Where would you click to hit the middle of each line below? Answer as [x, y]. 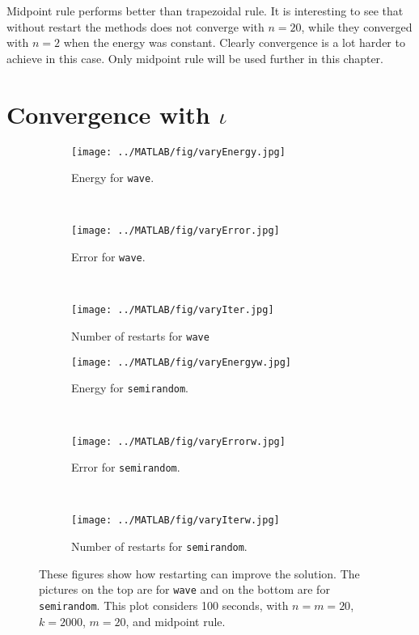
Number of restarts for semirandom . [159, 546]
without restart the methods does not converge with [135, 26]
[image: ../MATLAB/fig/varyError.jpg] [176, 231]
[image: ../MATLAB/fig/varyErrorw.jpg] [178, 441]
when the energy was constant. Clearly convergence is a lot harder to [234, 42]
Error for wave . [108, 257]
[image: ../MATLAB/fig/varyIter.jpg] [173, 310]
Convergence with [108, 114]
